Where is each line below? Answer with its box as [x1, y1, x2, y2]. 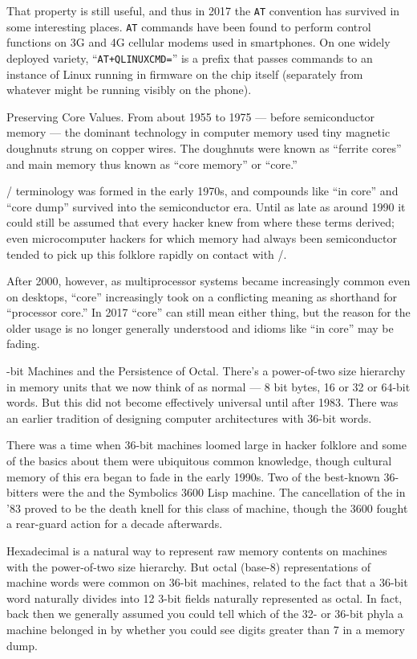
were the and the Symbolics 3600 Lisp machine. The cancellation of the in [42, 484, 406, 501]
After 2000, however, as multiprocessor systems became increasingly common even [6, 272, 411, 289]
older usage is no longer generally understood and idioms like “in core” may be [6, 319, 394, 336]
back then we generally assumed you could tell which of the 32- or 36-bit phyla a [6, 605, 403, 622]
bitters [6, 484, 38, 501]
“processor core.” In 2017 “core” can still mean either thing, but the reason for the [6, 304, 411, 321]
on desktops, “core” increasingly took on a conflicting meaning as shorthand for [6, 288, 398, 305]
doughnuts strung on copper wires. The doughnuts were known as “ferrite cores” [6, 139, 402, 156]
